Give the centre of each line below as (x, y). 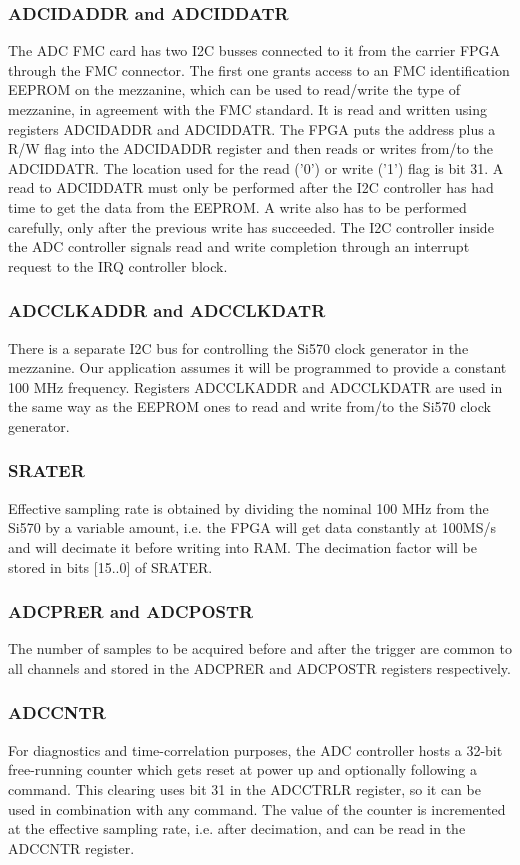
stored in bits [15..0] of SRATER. (110, 566)
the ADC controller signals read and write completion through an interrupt (239, 246)
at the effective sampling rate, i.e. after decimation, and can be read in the (237, 828)
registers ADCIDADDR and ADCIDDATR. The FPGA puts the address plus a (252, 128)
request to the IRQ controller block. (118, 265)
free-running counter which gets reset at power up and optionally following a (242, 769)
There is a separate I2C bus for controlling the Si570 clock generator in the (238, 347)
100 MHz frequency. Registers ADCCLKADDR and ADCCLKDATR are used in (255, 386)
